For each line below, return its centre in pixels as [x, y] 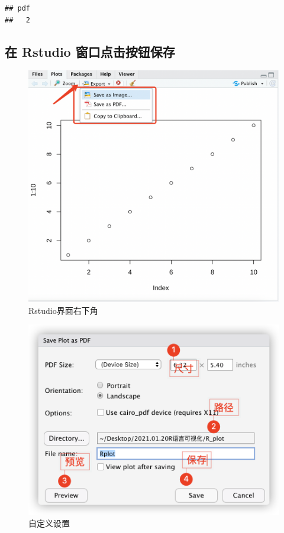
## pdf [17, 8]
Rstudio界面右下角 [63, 310]
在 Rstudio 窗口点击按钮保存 [90, 51]
